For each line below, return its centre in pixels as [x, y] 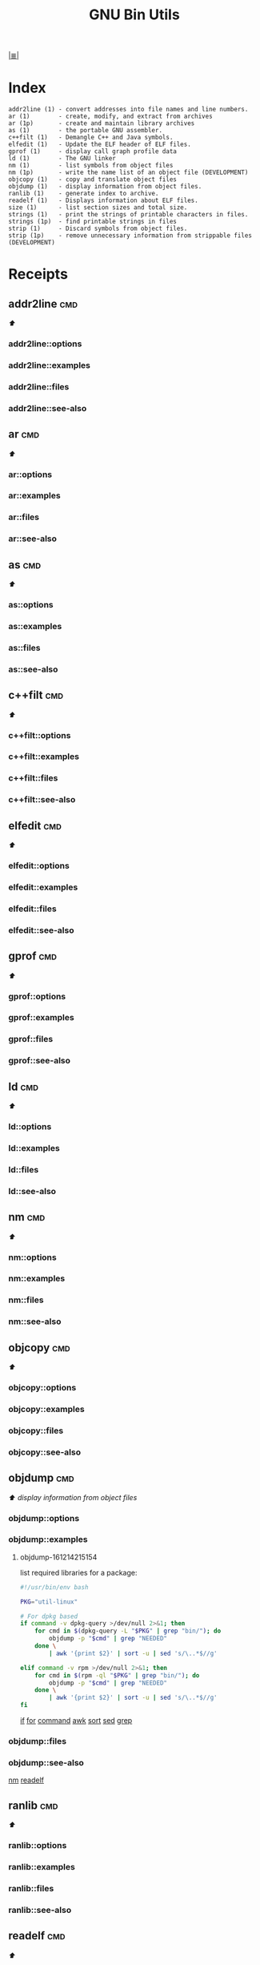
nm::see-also [35, 1321]
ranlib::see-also [40, 1910]
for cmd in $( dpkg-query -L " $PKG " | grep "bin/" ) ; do [128, 1631]
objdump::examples [48, 1539]
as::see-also [33, 669]
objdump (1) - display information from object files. [105, 187]
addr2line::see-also [48, 408]
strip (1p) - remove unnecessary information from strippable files [130, 236]
